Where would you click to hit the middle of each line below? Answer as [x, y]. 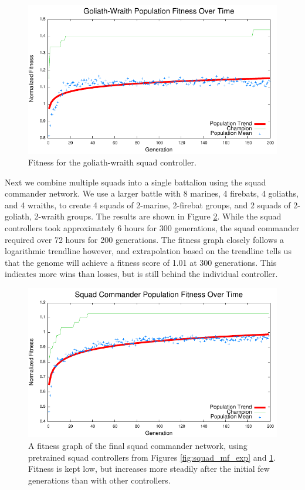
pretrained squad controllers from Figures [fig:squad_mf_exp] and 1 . [152, 457]
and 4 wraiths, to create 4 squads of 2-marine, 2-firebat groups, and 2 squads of [148, 205]
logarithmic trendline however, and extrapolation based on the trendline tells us [148, 251]
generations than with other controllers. [99, 480]
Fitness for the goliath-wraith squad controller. [112, 162]
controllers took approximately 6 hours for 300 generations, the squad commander [152, 227]
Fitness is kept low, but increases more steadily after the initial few [149, 469]
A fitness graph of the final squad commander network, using [138, 445]
